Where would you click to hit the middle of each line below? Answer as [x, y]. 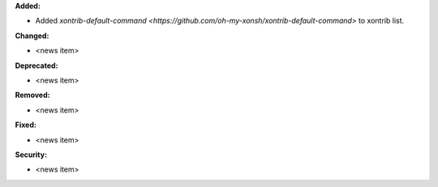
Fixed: [26, 125]
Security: [31, 155]
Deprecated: [36, 66]
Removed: [32, 95]
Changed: [32, 36]
